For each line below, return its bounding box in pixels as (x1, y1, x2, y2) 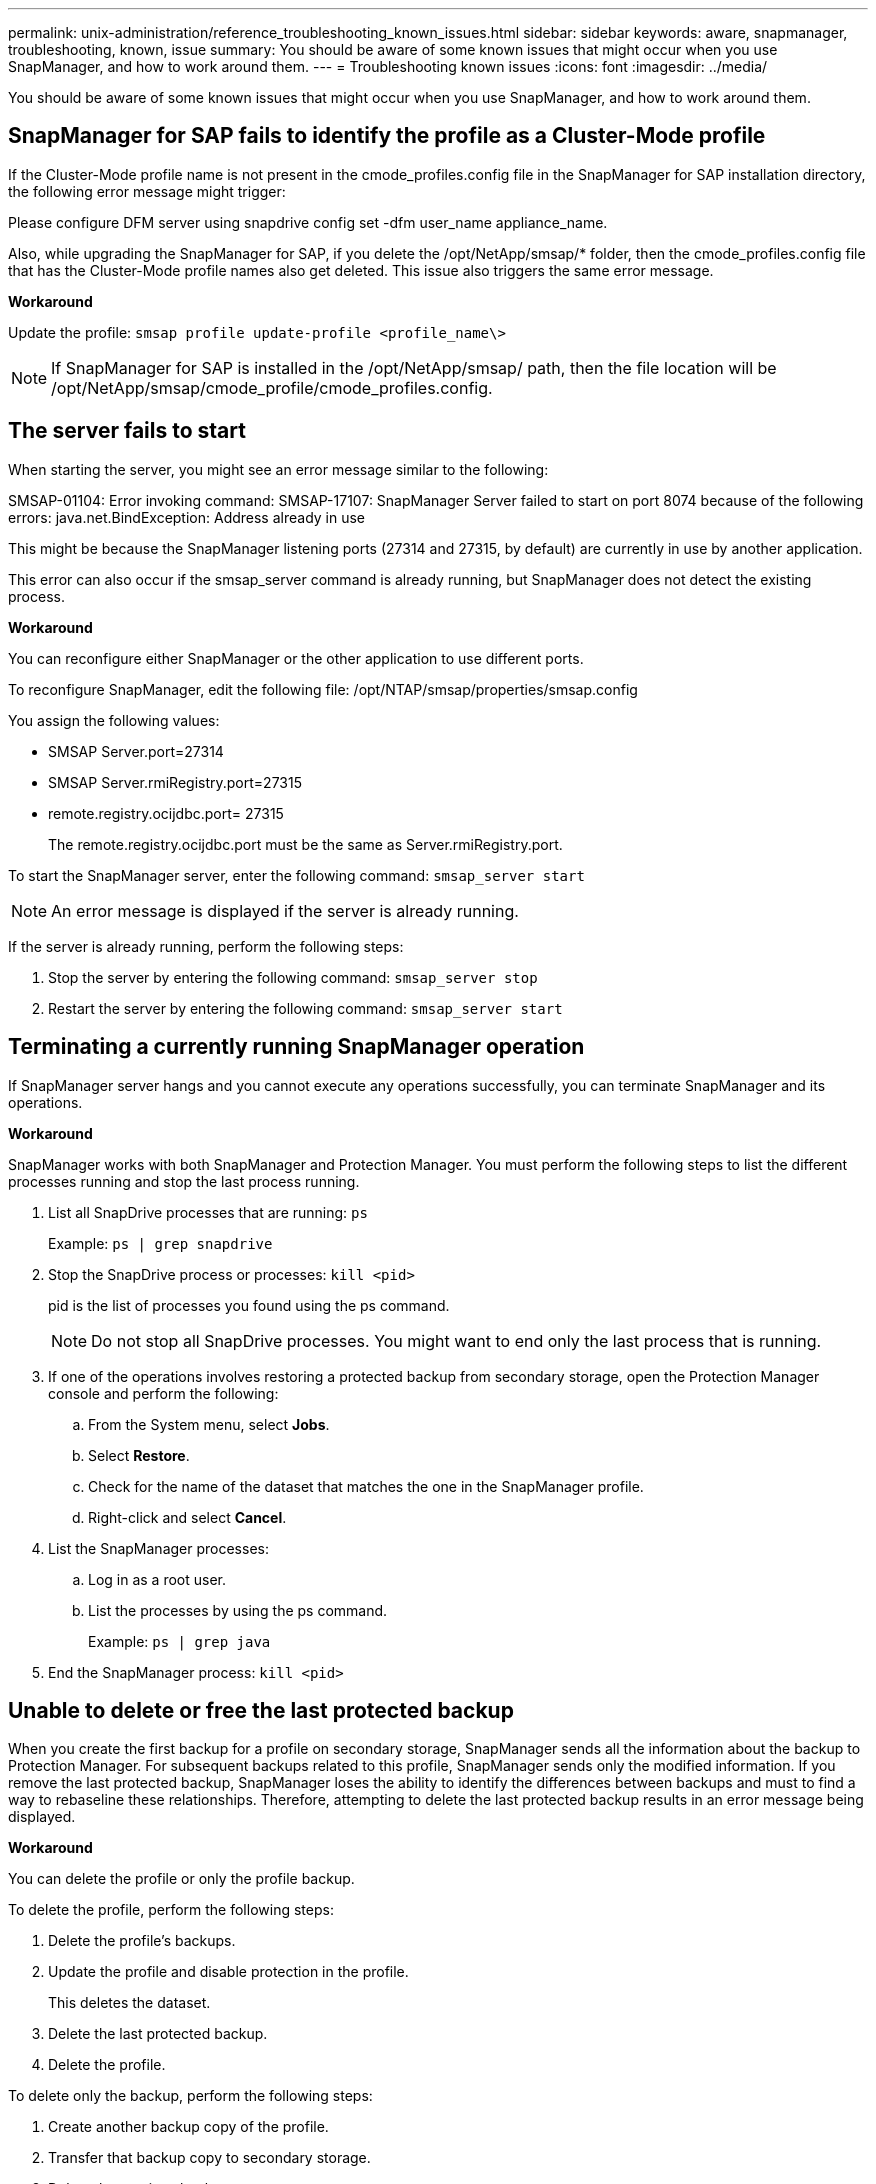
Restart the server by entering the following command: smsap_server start (48, 999, 563, 1017)
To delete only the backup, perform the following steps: (8, 2087, 373, 2105)
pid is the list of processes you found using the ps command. (48, 1296, 450, 1314)
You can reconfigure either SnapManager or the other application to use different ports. (8, 649, 584, 667)
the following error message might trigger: (8, 182, 286, 200)
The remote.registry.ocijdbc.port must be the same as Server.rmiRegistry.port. (48, 835, 563, 853)
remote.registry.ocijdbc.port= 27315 (48, 804, 284, 822)
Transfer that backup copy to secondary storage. (48, 2149, 371, 2167)
